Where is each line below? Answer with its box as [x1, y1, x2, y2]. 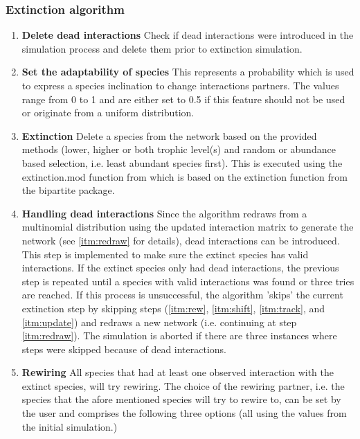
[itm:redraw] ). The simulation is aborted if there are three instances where [21, 328, 337, 343]
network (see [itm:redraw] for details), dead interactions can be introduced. [21, 233, 340, 247]
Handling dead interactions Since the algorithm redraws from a [21, 206, 307, 220]
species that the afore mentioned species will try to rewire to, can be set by [21, 392, 341, 406]
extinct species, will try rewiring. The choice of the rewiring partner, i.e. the [21, 378, 345, 393]
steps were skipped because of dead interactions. [21, 341, 227, 356]
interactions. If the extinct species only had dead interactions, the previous [21, 260, 339, 275]
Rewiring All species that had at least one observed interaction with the [21, 365, 334, 379]
